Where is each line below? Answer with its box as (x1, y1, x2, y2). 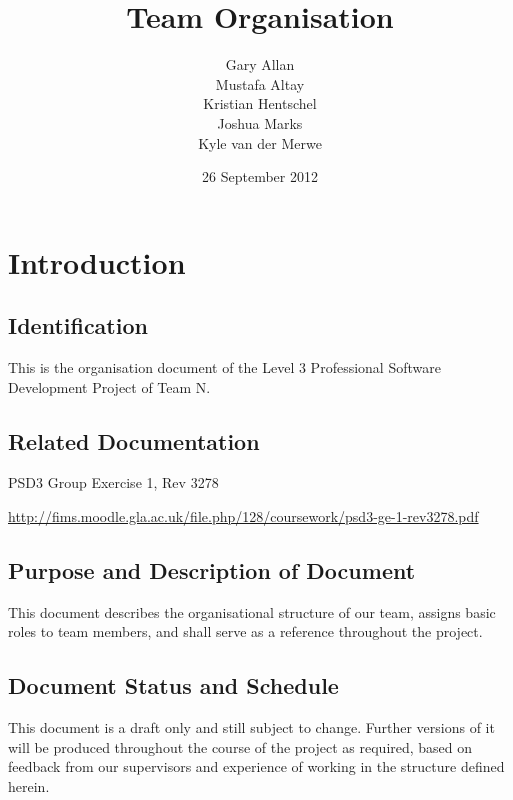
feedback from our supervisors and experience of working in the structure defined (8, 756, 505, 777)
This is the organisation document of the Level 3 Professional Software (8, 357, 441, 378)
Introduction (8, 241, 186, 282)
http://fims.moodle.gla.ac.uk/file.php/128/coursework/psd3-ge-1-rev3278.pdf (8, 506, 479, 527)
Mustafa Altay (215, 73, 305, 94)
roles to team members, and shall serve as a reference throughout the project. (8, 621, 483, 642)
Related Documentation (8, 425, 260, 456)
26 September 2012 (202, 166, 318, 187)
